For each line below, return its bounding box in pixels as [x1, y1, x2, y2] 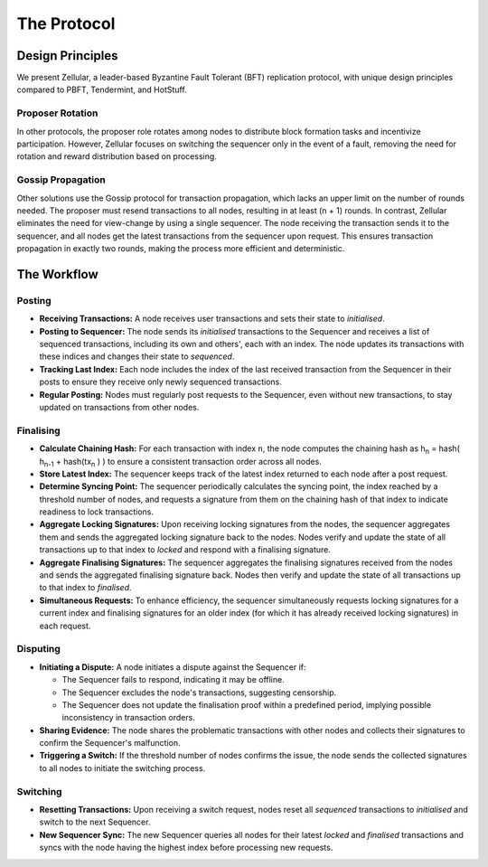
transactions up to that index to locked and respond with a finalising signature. [39, 544, 332, 555]
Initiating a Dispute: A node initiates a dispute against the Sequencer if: [39, 661, 306, 673]
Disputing [16, 643, 61, 655]
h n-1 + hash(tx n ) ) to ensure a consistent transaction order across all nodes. [39, 456, 323, 469]
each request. [39, 620, 91, 631]
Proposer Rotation [16, 107, 99, 119]
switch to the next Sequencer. [39, 816, 151, 827]
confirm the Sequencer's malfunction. [39, 738, 181, 749]
